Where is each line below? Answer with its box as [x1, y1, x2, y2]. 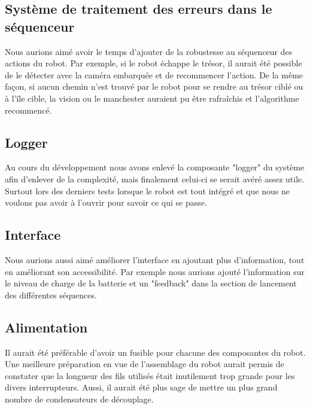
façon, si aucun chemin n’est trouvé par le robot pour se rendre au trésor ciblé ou [5, 80, 303, 93]
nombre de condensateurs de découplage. [5, 392, 154, 405]
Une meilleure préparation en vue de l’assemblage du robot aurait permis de [5, 358, 284, 370]
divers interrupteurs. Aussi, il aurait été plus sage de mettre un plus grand [5, 381, 278, 393]
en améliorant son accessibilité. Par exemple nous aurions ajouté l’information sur [5, 265, 305, 277]
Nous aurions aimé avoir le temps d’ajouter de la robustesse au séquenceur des [5, 45, 293, 57]
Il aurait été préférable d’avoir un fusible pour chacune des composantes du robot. [5, 346, 306, 358]
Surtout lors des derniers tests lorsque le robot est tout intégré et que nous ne [5, 184, 290, 197]
